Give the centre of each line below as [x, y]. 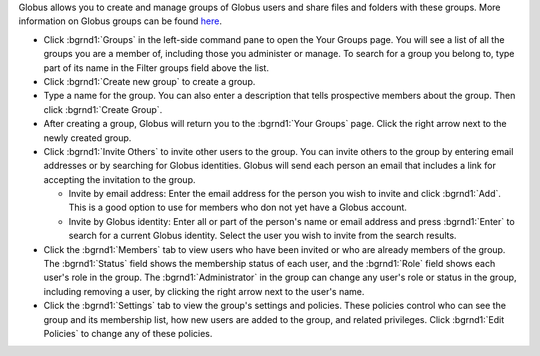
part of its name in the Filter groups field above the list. [156, 67]
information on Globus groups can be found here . [120, 21]
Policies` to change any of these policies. [128, 333]
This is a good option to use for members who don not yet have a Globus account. [237, 207]
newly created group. [87, 137]
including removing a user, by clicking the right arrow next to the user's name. [204, 291]
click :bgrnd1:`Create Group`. [103, 109]
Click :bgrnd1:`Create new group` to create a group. [149, 81]
